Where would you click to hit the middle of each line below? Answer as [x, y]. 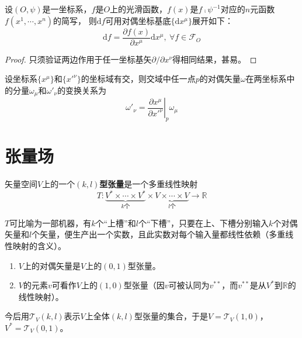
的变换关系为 [82, 90]
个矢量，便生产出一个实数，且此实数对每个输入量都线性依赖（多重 [159, 234]
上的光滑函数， [139, 9]
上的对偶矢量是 [52, 265]
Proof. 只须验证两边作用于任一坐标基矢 [78, 59]
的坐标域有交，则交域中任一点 [138, 79]
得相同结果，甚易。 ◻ [215, 59]
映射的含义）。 [39, 245]
